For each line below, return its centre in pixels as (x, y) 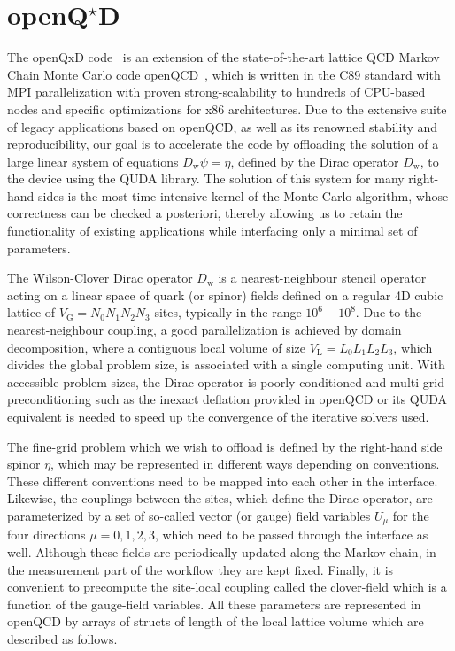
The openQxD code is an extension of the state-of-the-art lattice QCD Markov (224, 57)
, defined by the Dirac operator (315, 161)
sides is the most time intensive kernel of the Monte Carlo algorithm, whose (243, 195)
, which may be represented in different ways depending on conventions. (245, 464)
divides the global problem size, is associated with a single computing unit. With (226, 364)
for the (411, 515)
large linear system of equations (93, 161)
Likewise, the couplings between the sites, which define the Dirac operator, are (220, 498)
